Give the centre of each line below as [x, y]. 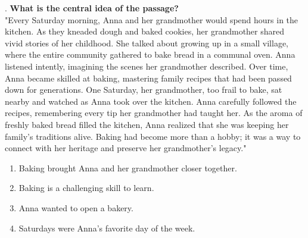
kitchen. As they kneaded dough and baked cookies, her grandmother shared [145, 31]
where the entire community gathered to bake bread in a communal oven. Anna [150, 54]
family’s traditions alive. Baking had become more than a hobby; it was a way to [153, 136]
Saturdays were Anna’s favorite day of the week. [107, 228]
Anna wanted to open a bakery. [76, 207]
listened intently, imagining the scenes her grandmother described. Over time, [147, 66]
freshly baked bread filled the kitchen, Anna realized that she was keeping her [147, 124]
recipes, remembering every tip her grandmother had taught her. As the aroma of [154, 113]
